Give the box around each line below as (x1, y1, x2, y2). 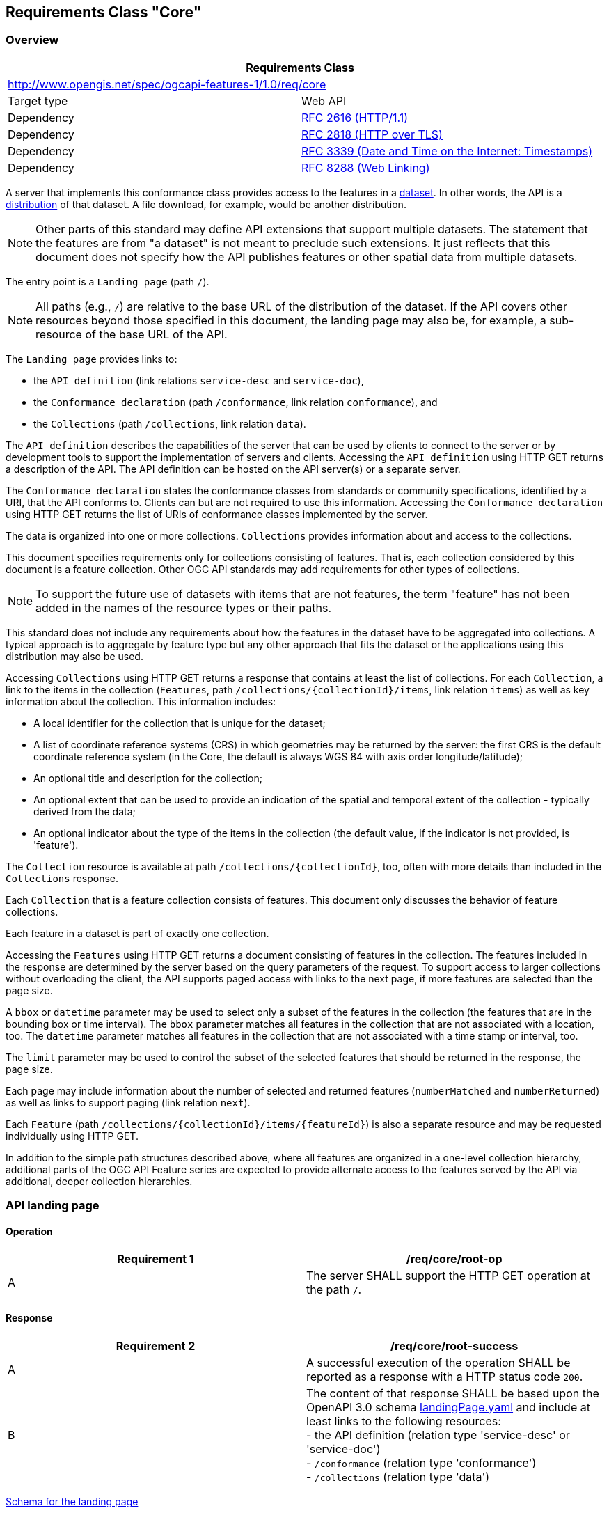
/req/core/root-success (390, 1338, 519, 1353)
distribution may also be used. (6, 650, 143, 662)
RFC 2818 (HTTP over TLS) (301, 127, 443, 141)
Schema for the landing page (6, 1495, 139, 1507)
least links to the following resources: (306, 1413, 501, 1428)
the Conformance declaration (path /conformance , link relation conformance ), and (33, 395, 438, 408)
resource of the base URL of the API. (35, 327, 228, 341)
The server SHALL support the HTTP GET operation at (306, 1269, 590, 1283)
